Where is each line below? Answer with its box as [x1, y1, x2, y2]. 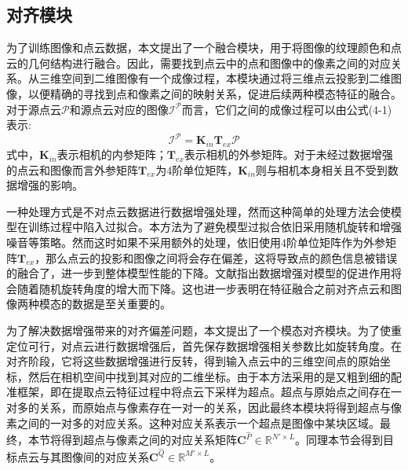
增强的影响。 [16, 177, 83, 193]
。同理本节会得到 [295, 431, 384, 448]
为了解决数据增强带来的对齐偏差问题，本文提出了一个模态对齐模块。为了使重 [6, 322, 402, 338]
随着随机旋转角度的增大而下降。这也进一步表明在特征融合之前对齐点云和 [16, 280, 391, 296]
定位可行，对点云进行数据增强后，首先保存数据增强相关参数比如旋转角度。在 [6, 337, 402, 354]
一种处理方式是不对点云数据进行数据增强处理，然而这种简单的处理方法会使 [6, 203, 391, 219]
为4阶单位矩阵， [155, 161, 239, 178]
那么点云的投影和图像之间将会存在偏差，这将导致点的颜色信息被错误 [46, 249, 398, 266]
